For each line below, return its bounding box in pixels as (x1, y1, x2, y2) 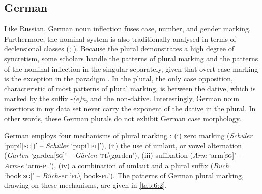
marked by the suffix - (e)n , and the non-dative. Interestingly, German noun (4, 93, 240, 104)
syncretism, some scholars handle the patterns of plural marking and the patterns (4, 53, 258, 63)
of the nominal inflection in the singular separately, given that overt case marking (4, 63, 258, 74)
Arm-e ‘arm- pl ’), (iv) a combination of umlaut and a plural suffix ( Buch (4, 159, 229, 170)
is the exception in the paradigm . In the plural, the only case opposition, (4, 73, 233, 84)
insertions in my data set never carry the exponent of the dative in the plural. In (4, 103, 256, 113)
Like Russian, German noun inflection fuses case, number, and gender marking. (4, 23, 251, 34)
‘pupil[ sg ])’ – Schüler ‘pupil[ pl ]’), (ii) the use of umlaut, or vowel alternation (4, 140, 242, 150)
